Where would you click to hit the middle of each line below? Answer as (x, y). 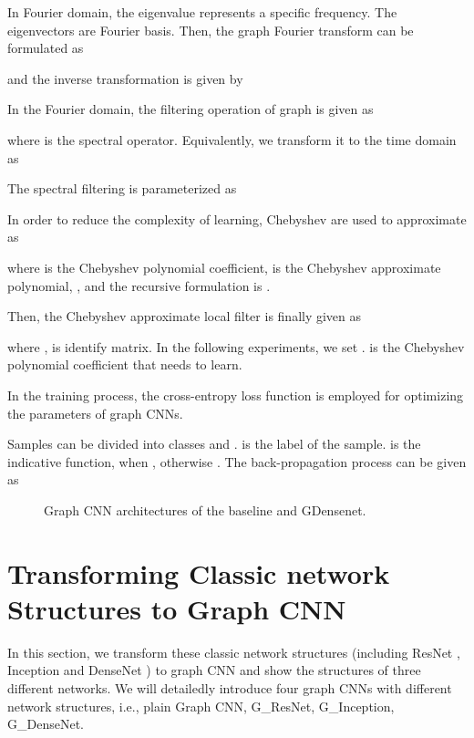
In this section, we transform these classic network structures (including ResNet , (234, 652)
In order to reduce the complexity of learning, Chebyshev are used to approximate (237, 218)
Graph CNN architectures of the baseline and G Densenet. (205, 509)
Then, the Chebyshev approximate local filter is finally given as (185, 316)
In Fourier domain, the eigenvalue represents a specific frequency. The (202, 12)
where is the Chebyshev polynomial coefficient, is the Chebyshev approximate (224, 267)
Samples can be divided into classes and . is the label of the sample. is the (214, 444)
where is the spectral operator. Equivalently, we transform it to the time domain (232, 139)
